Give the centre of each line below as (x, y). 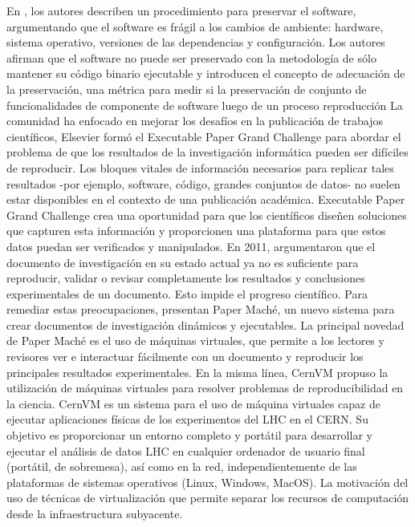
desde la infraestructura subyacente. (95, 513)
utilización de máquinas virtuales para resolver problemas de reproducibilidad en (205, 388)
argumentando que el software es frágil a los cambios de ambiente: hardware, (195, 26)
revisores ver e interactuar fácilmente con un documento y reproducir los (185, 357)
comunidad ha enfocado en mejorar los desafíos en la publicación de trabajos (195, 121)
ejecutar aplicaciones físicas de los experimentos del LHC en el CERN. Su (187, 419)
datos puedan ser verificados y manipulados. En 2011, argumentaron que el (191, 246)
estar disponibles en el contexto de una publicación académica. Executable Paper (206, 199)
